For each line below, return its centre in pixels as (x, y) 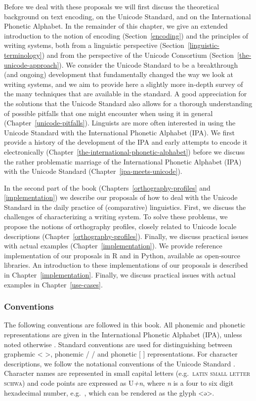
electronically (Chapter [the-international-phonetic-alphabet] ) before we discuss (125, 151)
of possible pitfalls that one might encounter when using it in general (108, 113)
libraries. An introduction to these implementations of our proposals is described (126, 265)
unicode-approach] (32, 64)
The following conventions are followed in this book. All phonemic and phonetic (125, 325)
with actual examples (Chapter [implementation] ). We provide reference (113, 246)
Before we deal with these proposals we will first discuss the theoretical (112, 6)
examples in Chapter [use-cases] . (53, 284)
